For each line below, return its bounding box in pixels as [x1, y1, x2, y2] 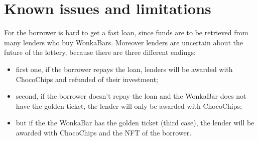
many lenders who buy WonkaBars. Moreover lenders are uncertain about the [4, 37, 243, 47]
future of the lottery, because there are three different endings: [4, 47, 196, 57]
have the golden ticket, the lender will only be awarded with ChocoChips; [16, 100, 242, 111]
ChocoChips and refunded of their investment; [16, 74, 158, 84]
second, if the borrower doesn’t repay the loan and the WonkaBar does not [16, 91, 246, 101]
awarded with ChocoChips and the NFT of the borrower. [16, 127, 192, 137]
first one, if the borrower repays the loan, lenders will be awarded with [16, 63, 233, 74]
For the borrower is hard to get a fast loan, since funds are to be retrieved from [4, 27, 248, 38]
